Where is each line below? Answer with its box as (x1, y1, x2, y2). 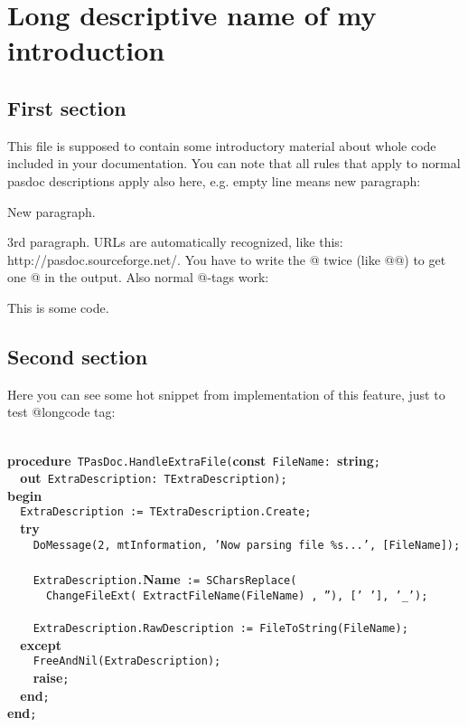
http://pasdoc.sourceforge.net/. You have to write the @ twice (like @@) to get (7, 250, 446, 269)
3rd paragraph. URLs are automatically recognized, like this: (7, 232, 343, 251)
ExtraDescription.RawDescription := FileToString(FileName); (33, 621, 408, 635)
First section (7, 93, 126, 121)
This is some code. (7, 297, 109, 316)
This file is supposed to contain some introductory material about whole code (7, 136, 436, 155)
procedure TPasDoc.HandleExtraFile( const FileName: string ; (7, 450, 380, 469)
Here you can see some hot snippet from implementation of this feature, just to (7, 384, 445, 403)
